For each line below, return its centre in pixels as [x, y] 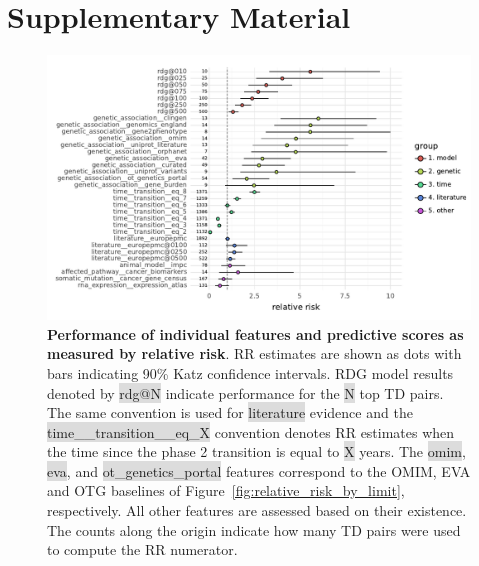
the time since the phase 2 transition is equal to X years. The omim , [256, 451]
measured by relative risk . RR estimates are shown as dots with [254, 353]
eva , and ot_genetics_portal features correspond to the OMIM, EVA [259, 470]
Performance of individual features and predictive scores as [255, 333]
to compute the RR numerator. [142, 549]
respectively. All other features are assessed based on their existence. [257, 510]
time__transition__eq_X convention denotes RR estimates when [251, 431]
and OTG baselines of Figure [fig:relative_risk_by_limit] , [226, 490]
